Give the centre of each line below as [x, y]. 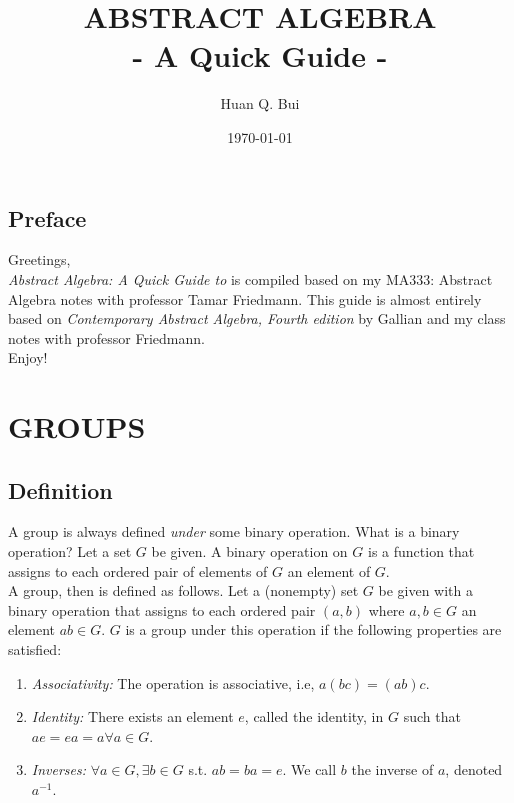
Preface [47, 217]
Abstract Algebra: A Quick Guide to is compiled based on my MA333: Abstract [250, 278]
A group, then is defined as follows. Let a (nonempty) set [183, 590]
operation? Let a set [70, 551]
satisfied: [35, 649]
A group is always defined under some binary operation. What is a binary [234, 531]
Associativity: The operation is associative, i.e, [173, 682]
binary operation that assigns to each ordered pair [162, 609]
